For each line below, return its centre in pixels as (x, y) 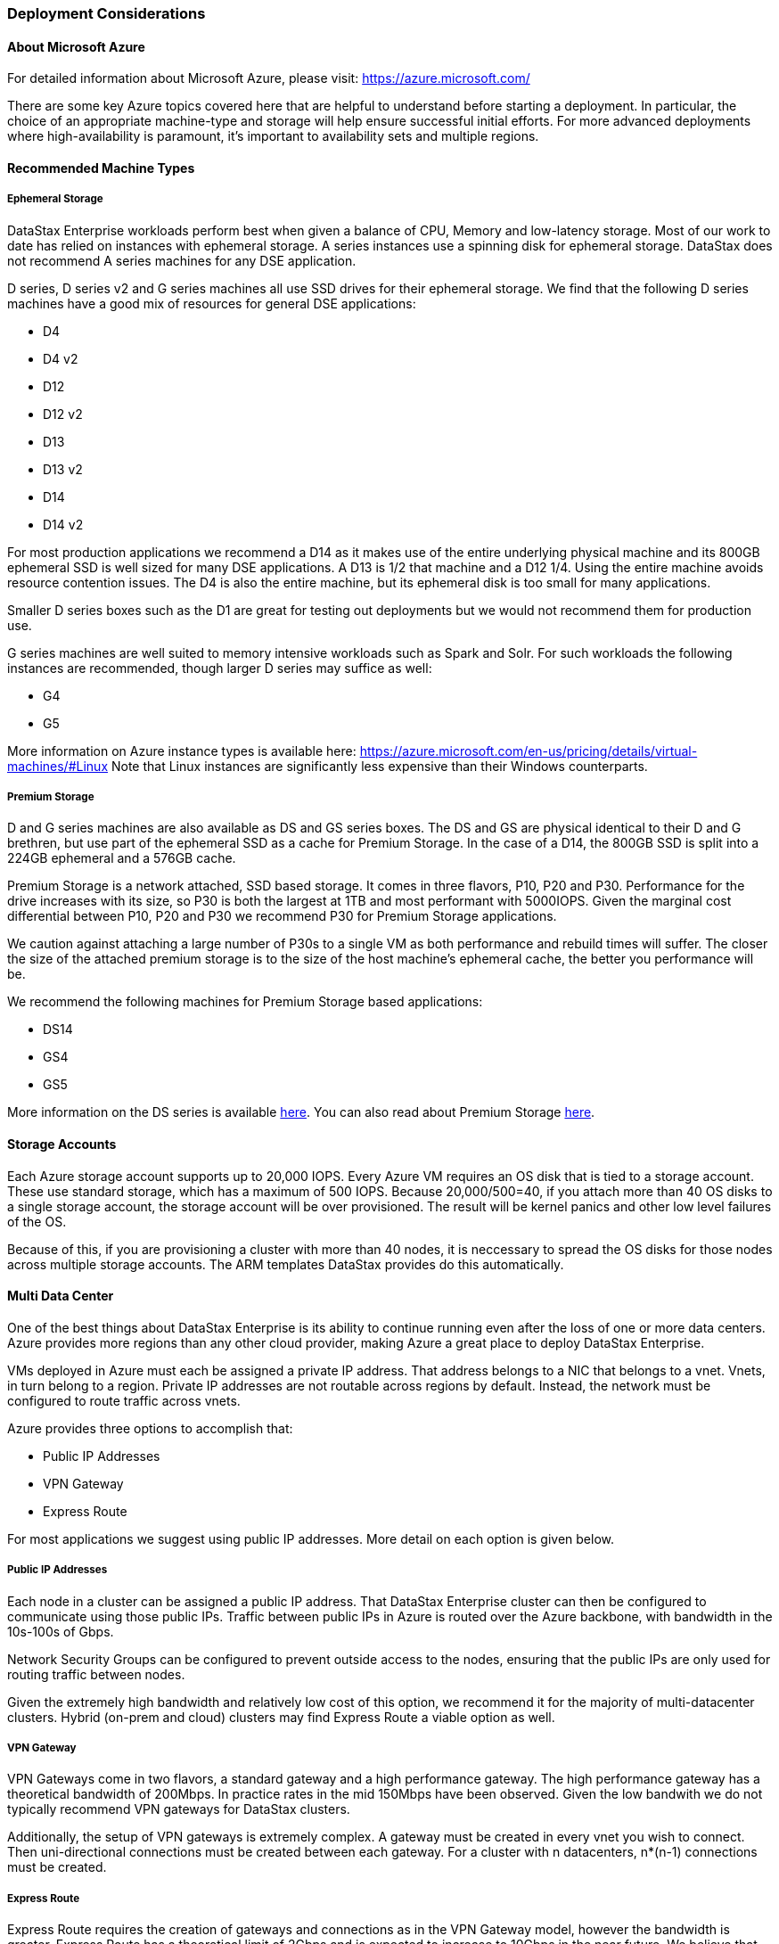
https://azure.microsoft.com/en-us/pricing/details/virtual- (529, 751)
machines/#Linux (58, 766)
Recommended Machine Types (101, 168)
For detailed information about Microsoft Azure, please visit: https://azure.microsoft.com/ (269, 78)
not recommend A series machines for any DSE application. (182, 260)
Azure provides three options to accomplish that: (150, 1428)
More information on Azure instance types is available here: (182, 751)
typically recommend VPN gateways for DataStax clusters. (179, 1809)
